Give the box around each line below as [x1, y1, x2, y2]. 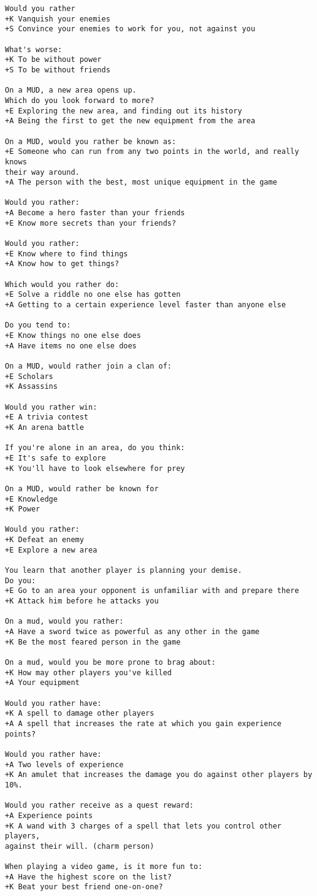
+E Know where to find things [5, 249, 128, 258]
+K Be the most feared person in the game [5, 637, 181, 646]
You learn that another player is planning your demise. [5, 566, 242, 575]
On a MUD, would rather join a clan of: [5, 361, 172, 370]
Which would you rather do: [5, 280, 120, 289]
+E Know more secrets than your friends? [5, 218, 177, 228]
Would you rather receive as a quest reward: [5, 801, 194, 810]
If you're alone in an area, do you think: [5, 443, 185, 453]
